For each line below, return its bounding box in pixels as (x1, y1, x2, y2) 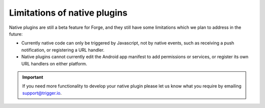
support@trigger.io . (22, 90, 62, 96)
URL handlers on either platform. (21, 61, 87, 66)
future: (9, 31, 23, 37)
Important (22, 74, 44, 80)
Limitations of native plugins (9, 7, 128, 18)
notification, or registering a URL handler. (21, 47, 105, 53)
